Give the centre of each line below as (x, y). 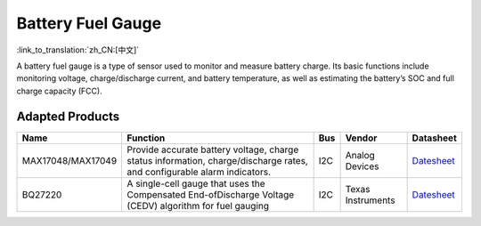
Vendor (361, 138)
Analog (360, 155)
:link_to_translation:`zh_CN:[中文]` (78, 50)
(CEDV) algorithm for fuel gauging (198, 206)
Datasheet (435, 138)
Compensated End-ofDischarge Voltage (211, 194)
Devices (362, 166)
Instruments (370, 200)
